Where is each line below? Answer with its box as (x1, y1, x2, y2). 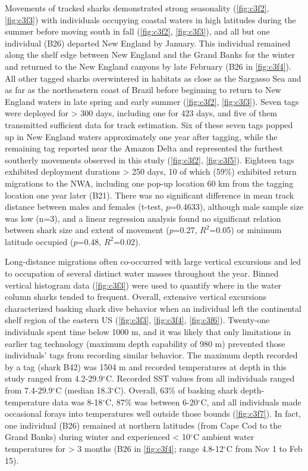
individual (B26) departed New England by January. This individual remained (5, 36, 291, 49)
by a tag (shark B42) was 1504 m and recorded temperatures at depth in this (5, 360, 287, 373)
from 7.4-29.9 (5, 384, 53, 396)
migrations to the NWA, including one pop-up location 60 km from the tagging (5, 176, 294, 189)
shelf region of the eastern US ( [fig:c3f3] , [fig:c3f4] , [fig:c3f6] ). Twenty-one (5, 314, 270, 326)
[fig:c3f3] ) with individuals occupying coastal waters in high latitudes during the (5, 13, 296, 26)
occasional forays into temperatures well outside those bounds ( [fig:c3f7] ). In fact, (5, 407, 301, 420)
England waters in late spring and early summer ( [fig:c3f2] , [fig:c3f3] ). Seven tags (5, 95, 299, 107)
